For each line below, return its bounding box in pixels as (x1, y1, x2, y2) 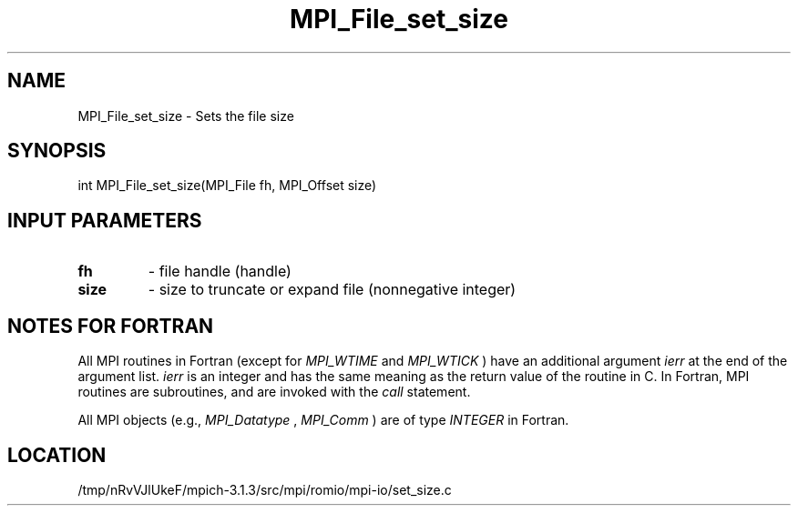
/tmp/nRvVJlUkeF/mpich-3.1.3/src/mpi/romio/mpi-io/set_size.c (77, 481, 452, 498)
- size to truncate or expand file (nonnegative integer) (148, 280, 517, 299)
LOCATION (7, 443, 107, 467)
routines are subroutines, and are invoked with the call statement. (77, 384, 471, 400)
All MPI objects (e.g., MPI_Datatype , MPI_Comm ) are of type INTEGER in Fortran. (77, 412, 569, 428)
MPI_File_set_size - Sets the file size (77, 107, 294, 124)
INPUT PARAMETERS (7, 208, 202, 232)
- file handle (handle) (148, 262, 292, 281)
